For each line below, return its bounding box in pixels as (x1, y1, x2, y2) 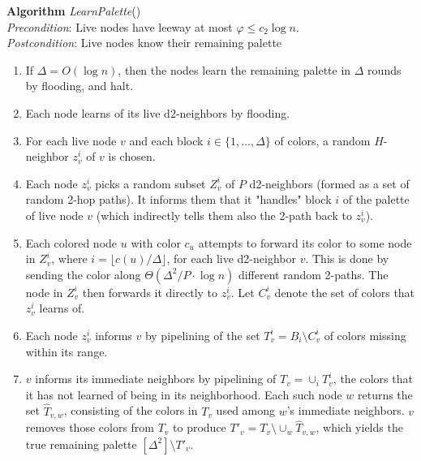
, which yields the (316, 419, 403, 436)
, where (51, 250, 88, 267)
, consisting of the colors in (63, 402, 198, 419)
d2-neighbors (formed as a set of (249, 174, 410, 192)
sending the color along (25, 265, 141, 282)
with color (131, 234, 181, 251)
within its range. (25, 343, 108, 360)
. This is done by (305, 250, 389, 267)
